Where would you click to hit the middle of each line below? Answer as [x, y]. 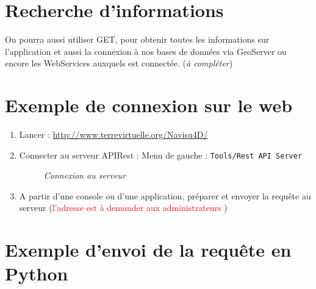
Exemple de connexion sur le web [149, 105]
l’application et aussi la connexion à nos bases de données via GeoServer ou [146, 51]
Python [37, 273]
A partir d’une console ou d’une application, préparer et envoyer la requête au [165, 195]
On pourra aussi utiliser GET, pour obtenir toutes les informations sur [137, 39]
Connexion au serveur [85, 175]
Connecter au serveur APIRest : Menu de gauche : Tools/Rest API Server [161, 155]
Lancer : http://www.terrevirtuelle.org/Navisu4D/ [113, 134]
